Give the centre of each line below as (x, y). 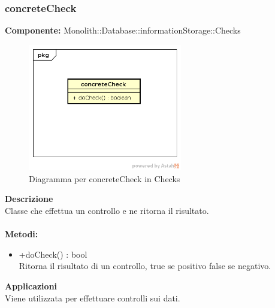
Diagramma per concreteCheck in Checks (105, 178)
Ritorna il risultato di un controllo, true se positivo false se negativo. (145, 266)
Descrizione (29, 199)
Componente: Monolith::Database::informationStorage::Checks (123, 30)
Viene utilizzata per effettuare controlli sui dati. (93, 298)
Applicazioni (31, 286)
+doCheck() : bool (53, 254)
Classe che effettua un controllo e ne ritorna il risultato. (107, 211)
